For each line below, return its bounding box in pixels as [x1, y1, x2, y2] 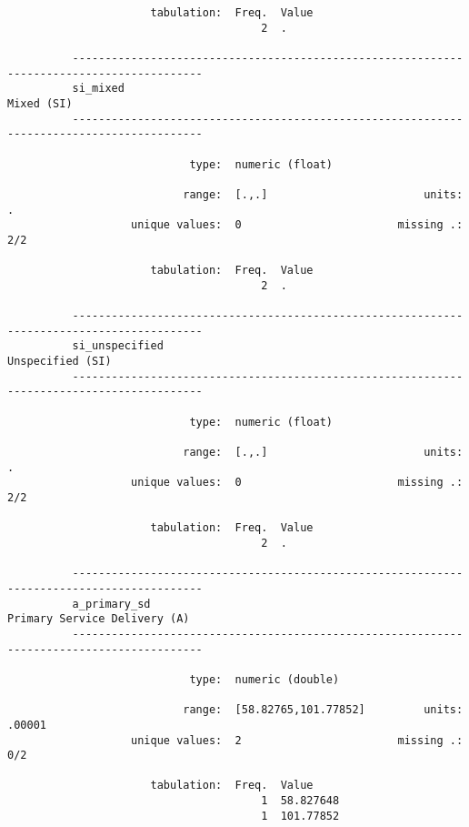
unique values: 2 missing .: [131, 733, 464, 747]
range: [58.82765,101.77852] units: [183, 703, 464, 717]
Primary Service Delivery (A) [7, 612, 190, 626]
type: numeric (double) [189, 672, 340, 686]
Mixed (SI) [7, 96, 73, 110]
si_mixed [72, 82, 125, 96]
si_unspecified [72, 339, 164, 353]
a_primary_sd [72, 597, 151, 610]
